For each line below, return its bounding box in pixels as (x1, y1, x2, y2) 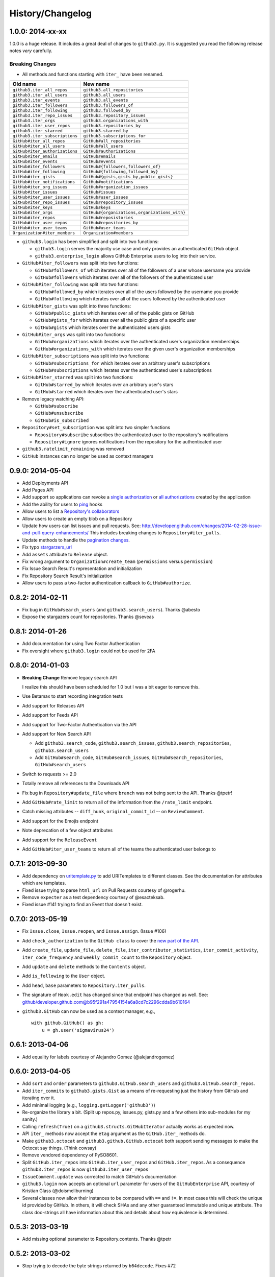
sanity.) (22, 1116, 38, 1122)
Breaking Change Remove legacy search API (22, 674, 117, 680)
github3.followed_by (83, 107, 131, 113)
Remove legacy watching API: (22, 396, 85, 402)
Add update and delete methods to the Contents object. (22, 963, 146, 969)
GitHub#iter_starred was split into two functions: (22, 374, 133, 381)
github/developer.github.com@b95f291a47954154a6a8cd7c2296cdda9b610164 (22, 999, 190, 1005)
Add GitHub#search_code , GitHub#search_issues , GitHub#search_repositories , (35, 754, 224, 761)
